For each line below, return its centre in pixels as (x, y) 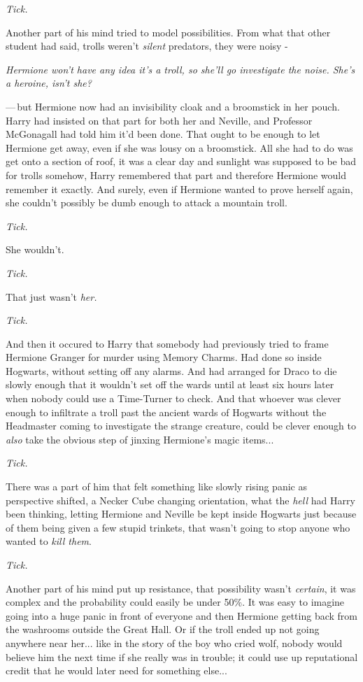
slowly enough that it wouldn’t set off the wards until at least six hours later (170, 384)
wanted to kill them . (49, 541)
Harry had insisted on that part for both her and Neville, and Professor (159, 120)
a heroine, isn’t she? (49, 83)
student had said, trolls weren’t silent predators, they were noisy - (147, 46)
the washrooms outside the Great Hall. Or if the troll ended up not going (163, 629)
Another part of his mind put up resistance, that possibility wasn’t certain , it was (181, 588)
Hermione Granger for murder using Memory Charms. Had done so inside (164, 357)
